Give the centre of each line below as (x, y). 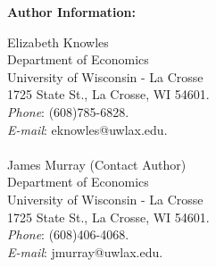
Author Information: (71, 12)
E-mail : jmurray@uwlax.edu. (85, 251)
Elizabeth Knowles (58, 42)
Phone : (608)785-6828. (68, 111)
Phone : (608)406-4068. (68, 234)
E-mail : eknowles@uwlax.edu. (87, 129)
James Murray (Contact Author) (97, 164)
